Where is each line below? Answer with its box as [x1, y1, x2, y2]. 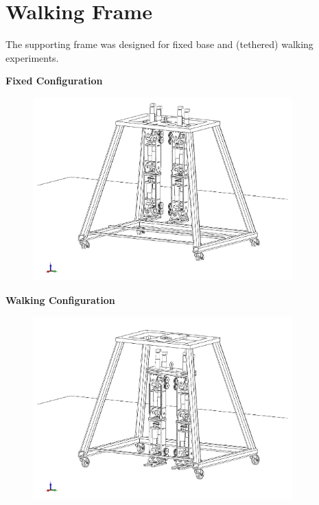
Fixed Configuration [5, 73, 103, 88]
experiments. [5, 50, 59, 64]
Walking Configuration [5, 292, 115, 307]
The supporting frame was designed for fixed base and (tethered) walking [5, 37, 314, 51]
